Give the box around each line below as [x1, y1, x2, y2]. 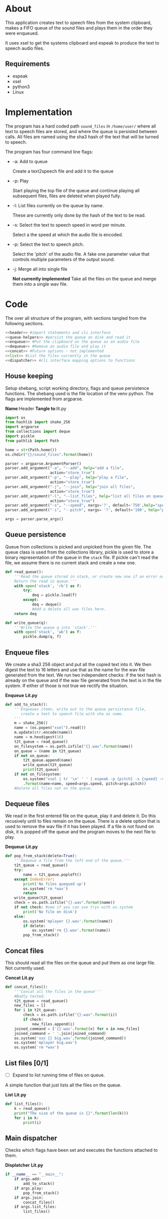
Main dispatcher [5, 1134, 57, 1142]
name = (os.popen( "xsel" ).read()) [14, 725, 86, 731]
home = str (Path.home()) [5, 447, 57, 452]
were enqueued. [5, 30, 39, 36]
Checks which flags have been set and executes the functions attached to [5, 1147, 158, 1153]
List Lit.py [5, 1092, 26, 1098]
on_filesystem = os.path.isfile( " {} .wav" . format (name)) [14, 744, 133, 749]
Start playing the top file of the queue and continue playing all [12, 187, 140, 193]
